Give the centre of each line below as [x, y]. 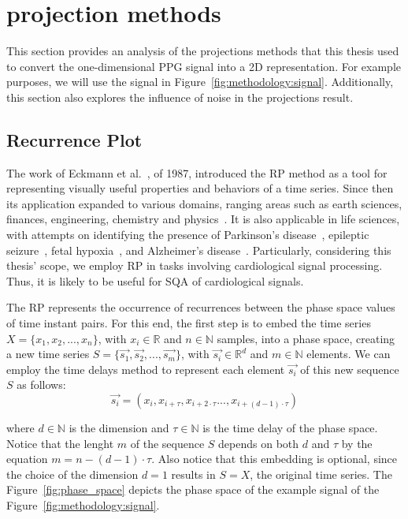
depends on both [259, 443]
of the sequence [167, 443]
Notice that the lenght [60, 443]
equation [27, 459]
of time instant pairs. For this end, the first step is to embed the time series [189, 323]
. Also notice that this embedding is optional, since [274, 459]
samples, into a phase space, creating [306, 338]
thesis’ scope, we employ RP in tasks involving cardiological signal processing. [195, 265]
